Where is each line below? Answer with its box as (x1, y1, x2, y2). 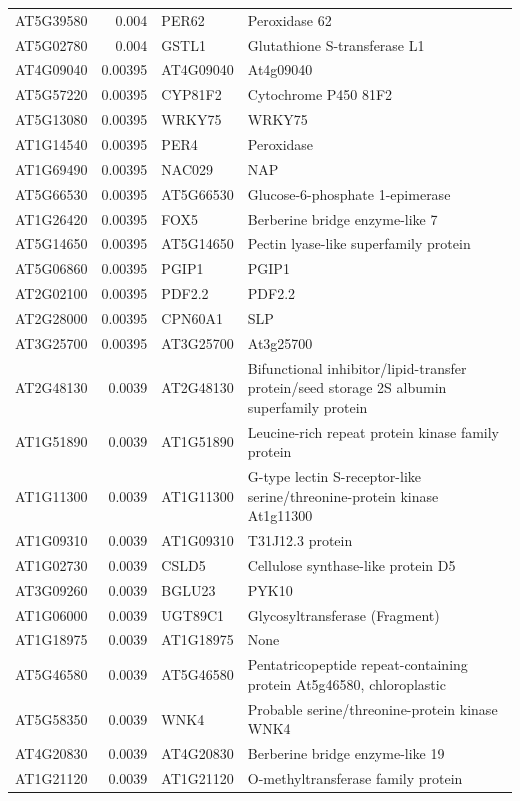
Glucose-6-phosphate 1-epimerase (247, 183, 451, 204)
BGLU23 (161, 579, 216, 600)
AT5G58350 (15, 708, 88, 729)
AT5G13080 (15, 109, 88, 130)
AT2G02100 (15, 283, 88, 304)
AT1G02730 (15, 554, 88, 575)
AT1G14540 (15, 133, 88, 154)
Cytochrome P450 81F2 (247, 84, 393, 105)
